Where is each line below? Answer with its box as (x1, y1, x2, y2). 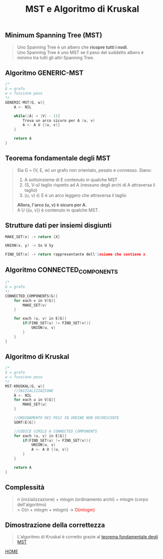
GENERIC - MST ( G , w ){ (5, 100, 45, 105)
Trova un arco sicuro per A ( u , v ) (23, 118, 95, 123)
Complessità (5, 483, 45, 492)
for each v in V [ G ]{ (14, 298, 56, 303)
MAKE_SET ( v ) (23, 303, 47, 308)
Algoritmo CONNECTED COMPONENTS (5, 266, 118, 275)
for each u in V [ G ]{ (14, 398, 56, 402)
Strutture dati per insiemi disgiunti (5, 221, 112, 230)
